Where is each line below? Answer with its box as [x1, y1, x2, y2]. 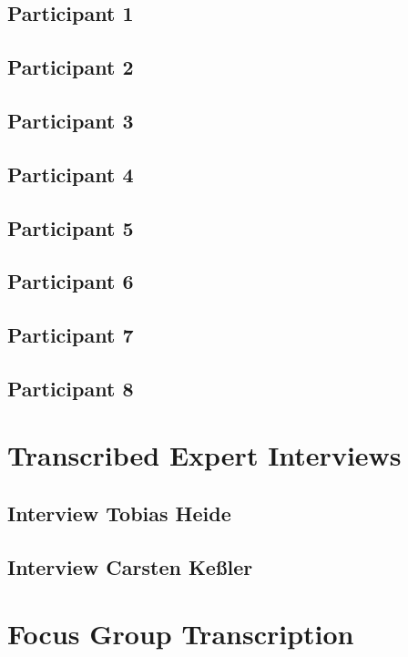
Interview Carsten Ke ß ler [7, 552, 253, 580]
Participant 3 [7, 106, 134, 134]
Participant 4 [7, 159, 134, 188]
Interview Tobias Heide [7, 499, 231, 528]
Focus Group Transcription [7, 615, 354, 652]
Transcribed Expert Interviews [7, 436, 402, 474]
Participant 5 [7, 213, 134, 241]
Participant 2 [7, 53, 134, 81]
